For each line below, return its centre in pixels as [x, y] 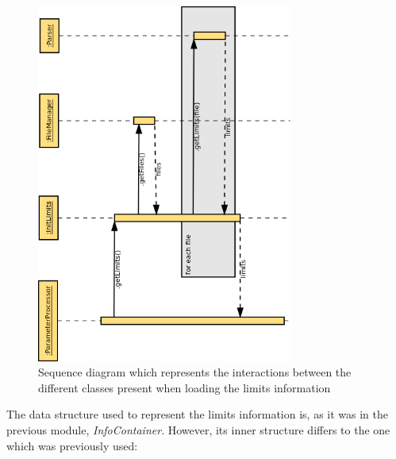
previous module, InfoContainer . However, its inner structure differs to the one [198, 430]
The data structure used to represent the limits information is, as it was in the [197, 414]
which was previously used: [72, 445]
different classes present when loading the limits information [185, 387]
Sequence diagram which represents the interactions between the [195, 372]
